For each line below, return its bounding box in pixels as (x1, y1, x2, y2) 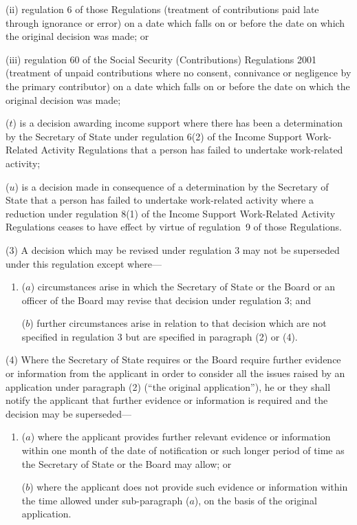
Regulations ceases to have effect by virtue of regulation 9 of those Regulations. (6, 219, 342, 234)
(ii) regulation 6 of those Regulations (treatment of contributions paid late (6, 2, 319, 16)
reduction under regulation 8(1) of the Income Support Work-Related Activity (6, 206, 336, 220)
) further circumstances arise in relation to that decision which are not (30, 316, 327, 330)
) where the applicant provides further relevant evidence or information (30, 429, 331, 444)
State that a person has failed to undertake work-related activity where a (6, 193, 314, 207)
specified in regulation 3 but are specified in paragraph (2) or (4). (21, 329, 298, 343)
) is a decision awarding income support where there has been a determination (12, 116, 343, 130)
